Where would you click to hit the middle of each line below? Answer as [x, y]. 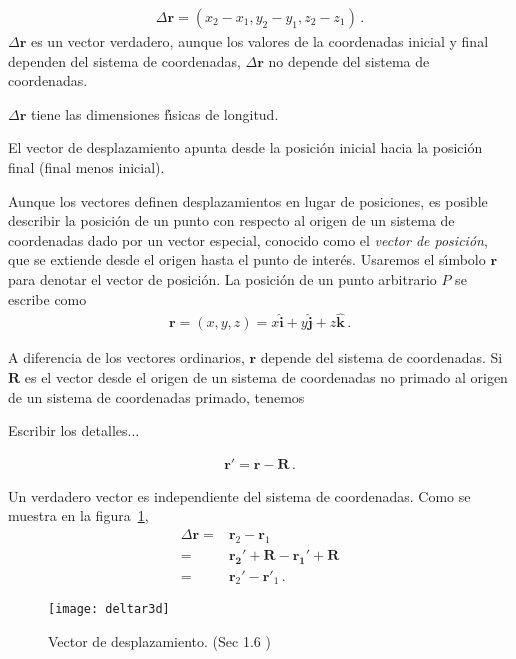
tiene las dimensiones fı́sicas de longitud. [154, 113]
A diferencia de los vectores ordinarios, [126, 357]
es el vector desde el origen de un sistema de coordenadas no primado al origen [266, 377]
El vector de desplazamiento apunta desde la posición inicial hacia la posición [245, 147]
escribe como [47, 298]
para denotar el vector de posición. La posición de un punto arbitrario [222, 278]
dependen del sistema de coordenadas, [124, 60]
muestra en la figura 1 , [78, 515]
